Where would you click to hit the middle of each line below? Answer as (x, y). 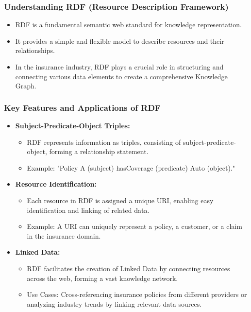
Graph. (26, 86)
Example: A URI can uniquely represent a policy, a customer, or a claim (134, 226)
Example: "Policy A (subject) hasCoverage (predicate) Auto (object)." (131, 167)
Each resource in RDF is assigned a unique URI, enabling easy (120, 200)
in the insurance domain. (64, 235)
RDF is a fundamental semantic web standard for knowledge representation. (128, 25)
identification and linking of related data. (88, 210)
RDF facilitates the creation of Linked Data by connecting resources (128, 268)
